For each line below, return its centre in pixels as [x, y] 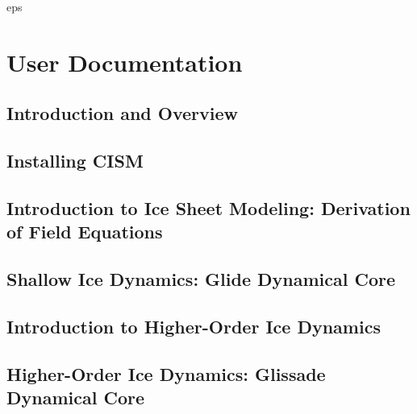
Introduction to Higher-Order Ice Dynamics [194, 326]
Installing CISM [75, 161]
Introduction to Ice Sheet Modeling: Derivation [208, 207]
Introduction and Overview [123, 113]
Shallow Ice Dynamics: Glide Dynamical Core [201, 279]
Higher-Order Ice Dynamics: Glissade [166, 373]
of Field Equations [85, 232]
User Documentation [125, 62]
